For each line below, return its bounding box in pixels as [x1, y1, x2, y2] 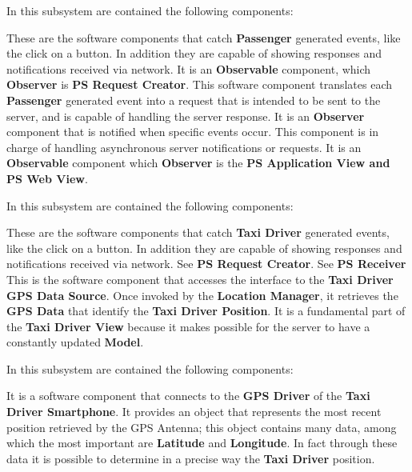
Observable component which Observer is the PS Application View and [6, 154, 390, 171]
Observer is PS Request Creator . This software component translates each [6, 76, 393, 93]
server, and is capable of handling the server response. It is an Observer [6, 107, 365, 124]
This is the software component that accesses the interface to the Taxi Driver [6, 270, 394, 287]
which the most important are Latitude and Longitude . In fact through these [6, 434, 398, 451]
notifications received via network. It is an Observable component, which [6, 60, 371, 77]
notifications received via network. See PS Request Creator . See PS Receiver [6, 255, 406, 272]
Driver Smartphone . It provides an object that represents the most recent [6, 403, 382, 420]
